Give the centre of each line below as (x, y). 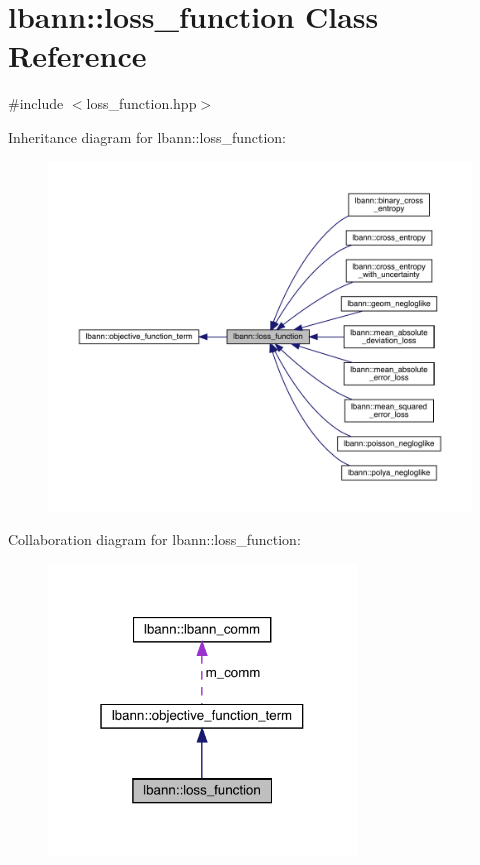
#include (36, 103)
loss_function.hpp (141, 103)
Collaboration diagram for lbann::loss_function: (154, 539)
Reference (77, 55)
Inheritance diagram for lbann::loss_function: (147, 136)
